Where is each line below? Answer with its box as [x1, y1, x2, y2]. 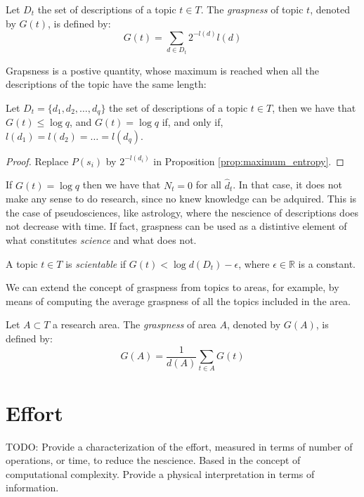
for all [195, 177, 221, 192]
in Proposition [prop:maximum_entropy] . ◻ [153, 153, 344, 168]
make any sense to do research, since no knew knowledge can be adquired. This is [6, 191, 357, 206]
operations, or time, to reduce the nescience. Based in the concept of [6, 453, 301, 467]
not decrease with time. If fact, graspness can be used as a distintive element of [6, 219, 347, 233]
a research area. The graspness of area [53, 317, 216, 332]
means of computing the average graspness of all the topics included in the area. [6, 293, 351, 308]
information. [6, 480, 59, 495]
